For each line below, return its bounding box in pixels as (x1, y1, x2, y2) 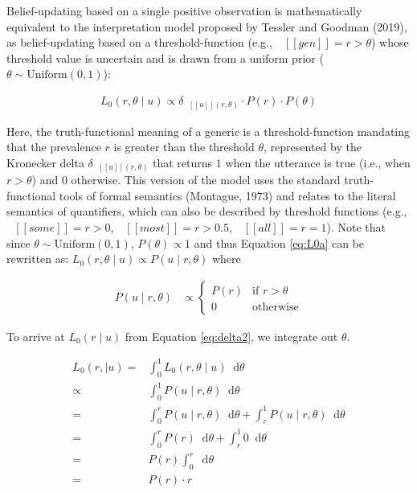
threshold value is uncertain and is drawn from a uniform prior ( (6, 49, 324, 66)
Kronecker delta (6, 154, 84, 170)
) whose (371, 34, 409, 51)
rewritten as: (6, 250, 69, 267)
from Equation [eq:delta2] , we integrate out (125, 327, 338, 344)
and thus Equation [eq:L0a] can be (194, 234, 364, 251)
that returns (153, 154, 213, 170)
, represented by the (264, 138, 362, 155)
